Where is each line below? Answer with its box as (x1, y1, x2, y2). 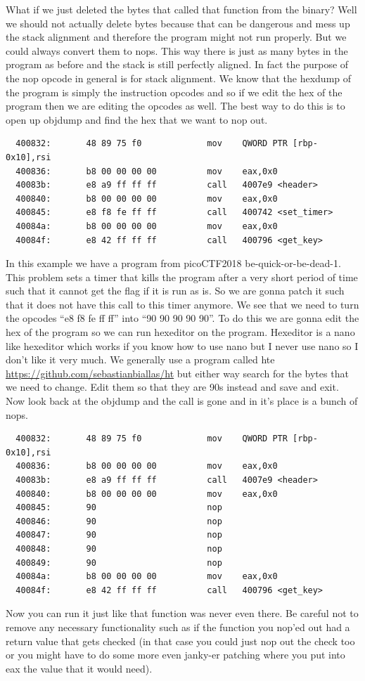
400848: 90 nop (15, 543, 222, 554)
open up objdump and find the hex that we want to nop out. (6, 112, 268, 127)
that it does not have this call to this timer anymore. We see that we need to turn (6, 297, 359, 311)
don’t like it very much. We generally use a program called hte (6, 352, 275, 367)
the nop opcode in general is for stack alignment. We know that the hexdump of (6, 70, 352, 85)
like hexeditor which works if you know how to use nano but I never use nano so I (6, 338, 359, 353)
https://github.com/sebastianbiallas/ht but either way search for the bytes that (6, 365, 349, 380)
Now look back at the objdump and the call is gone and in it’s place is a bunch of (6, 394, 358, 408)
